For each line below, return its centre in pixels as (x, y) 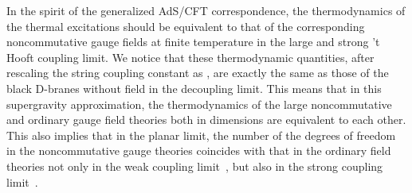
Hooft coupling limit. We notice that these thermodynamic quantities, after (190, 57)
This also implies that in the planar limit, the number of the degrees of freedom (201, 135)
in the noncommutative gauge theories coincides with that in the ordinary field (199, 151)
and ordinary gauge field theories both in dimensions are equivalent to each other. (206, 120)
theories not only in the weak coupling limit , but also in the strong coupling (195, 166)
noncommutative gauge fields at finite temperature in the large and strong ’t (193, 42)
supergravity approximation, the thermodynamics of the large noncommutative (199, 104)
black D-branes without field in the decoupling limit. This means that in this (194, 88)
